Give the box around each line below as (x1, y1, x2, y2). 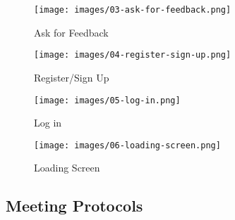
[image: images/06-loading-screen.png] (34, 140, 221, 150)
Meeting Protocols (6, 195, 143, 216)
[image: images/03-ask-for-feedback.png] (34, 5, 231, 15)
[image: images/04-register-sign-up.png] (34, 50, 231, 60)
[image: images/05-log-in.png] (34, 95, 181, 105)
